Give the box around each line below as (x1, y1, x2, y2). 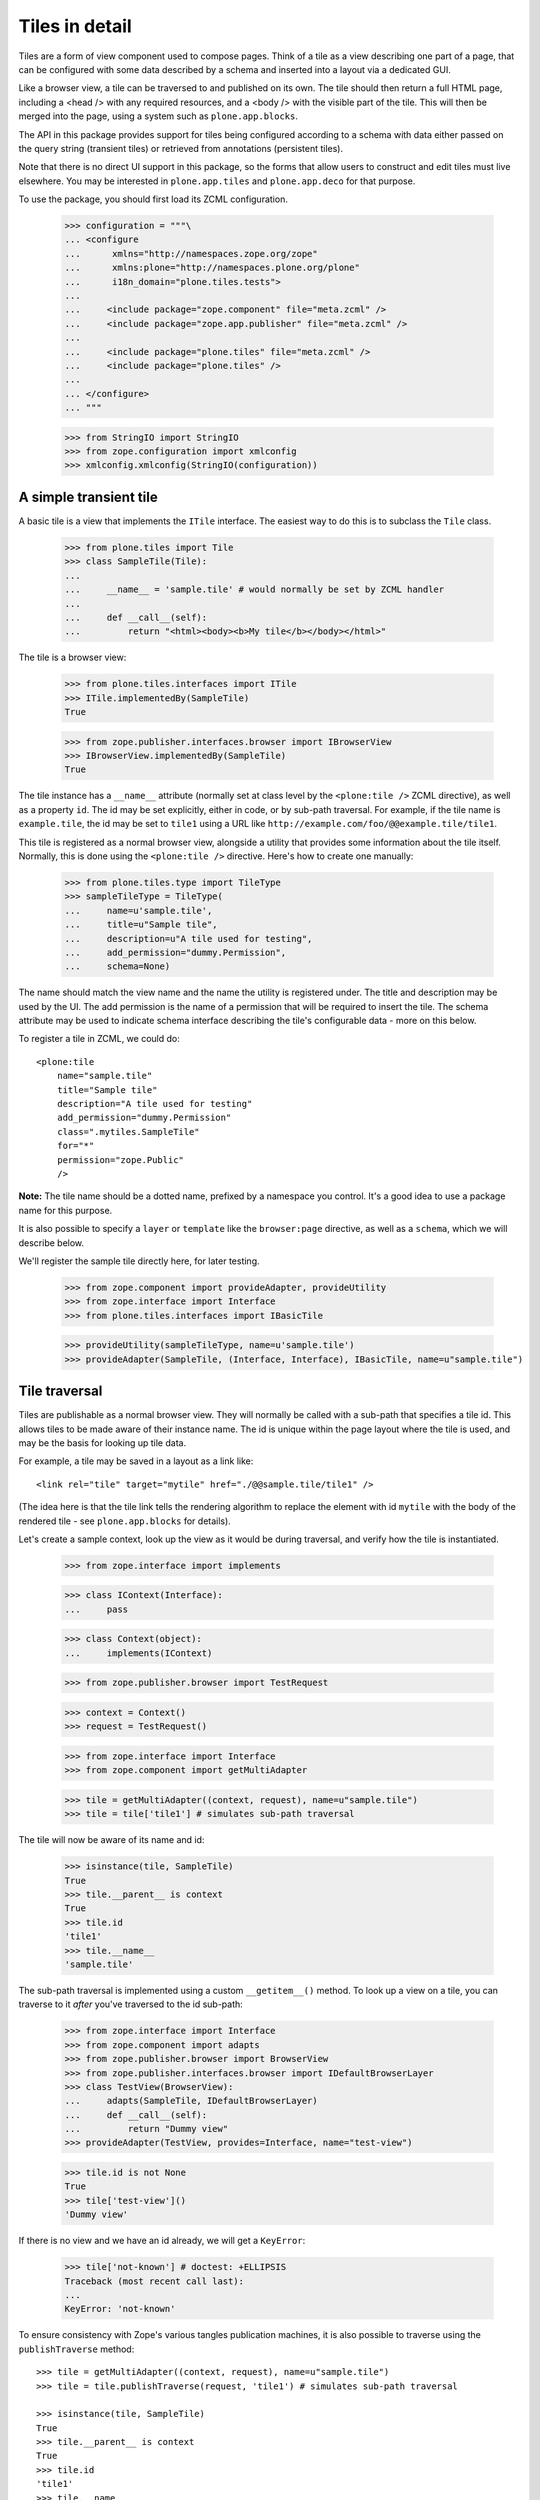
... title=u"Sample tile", (64, 919, 219, 930)
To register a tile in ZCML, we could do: (18, 1033, 180, 1045)
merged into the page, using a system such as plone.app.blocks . (18, 110, 299, 122)
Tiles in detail (18, 15, 132, 37)
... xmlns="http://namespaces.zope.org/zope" (64, 248, 319, 259)
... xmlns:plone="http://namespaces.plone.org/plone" (64, 262, 360, 274)
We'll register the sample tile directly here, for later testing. (18, 1255, 260, 1267)
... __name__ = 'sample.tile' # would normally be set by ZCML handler (64, 584, 445, 595)
